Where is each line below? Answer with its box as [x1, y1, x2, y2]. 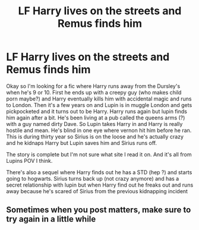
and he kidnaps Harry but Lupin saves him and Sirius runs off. [6, 139, 157, 146]
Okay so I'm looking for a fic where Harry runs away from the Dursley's [6, 82, 181, 90]
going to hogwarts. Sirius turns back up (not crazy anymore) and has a [6, 175, 179, 182]
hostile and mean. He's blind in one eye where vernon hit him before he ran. [6, 127, 192, 134]
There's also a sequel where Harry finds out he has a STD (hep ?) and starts [6, 168, 192, 176]
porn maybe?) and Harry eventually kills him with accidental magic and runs [6, 95, 192, 102]
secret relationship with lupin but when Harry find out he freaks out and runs [6, 181, 194, 188]
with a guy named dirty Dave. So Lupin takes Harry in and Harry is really [6, 120, 183, 127]
